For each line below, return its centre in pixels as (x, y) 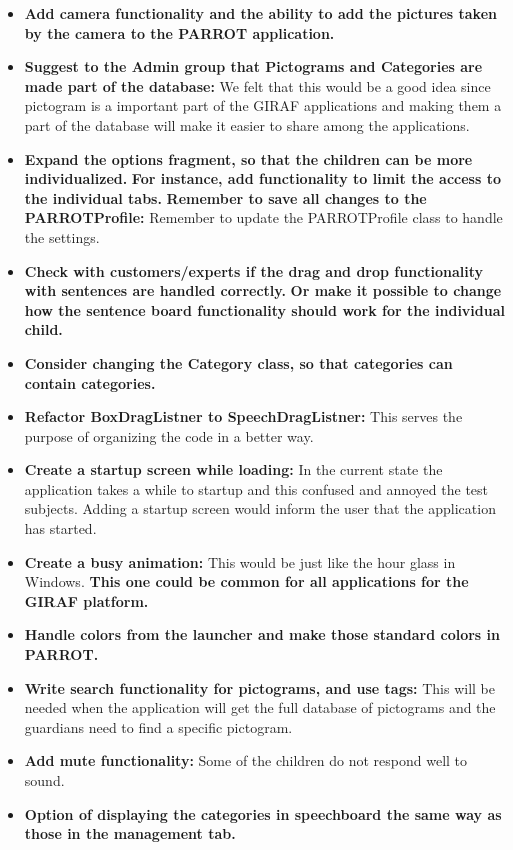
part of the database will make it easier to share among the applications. (247, 124)
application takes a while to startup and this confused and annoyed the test (256, 488)
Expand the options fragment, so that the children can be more (248, 158)
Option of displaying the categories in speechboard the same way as (263, 813)
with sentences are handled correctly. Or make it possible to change (263, 290)
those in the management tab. (130, 833)
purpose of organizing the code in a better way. (169, 435)
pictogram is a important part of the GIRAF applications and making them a (263, 105)
